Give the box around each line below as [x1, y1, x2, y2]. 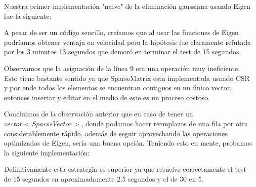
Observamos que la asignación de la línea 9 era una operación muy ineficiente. [4, 63, 240, 73]
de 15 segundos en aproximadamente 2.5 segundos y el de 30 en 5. [4, 173, 204, 184]
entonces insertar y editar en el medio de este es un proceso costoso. [4, 92, 210, 102]
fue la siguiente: [4, 10, 51, 21]
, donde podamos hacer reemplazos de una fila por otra [81, 118, 248, 128]
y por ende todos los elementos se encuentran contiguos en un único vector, [4, 82, 232, 93]
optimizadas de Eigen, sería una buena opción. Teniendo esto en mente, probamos [4, 138, 252, 148]
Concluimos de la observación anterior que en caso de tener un [4, 109, 193, 119]
